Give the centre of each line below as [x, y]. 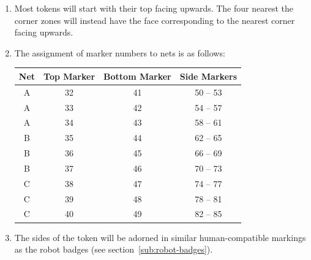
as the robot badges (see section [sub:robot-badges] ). [114, 249]
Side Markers [208, 76]
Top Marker [69, 76]
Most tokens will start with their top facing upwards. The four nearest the [154, 8]
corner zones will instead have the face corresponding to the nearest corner [155, 20]
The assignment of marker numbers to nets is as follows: [120, 52]
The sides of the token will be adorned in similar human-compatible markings [160, 237]
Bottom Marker [137, 76]
